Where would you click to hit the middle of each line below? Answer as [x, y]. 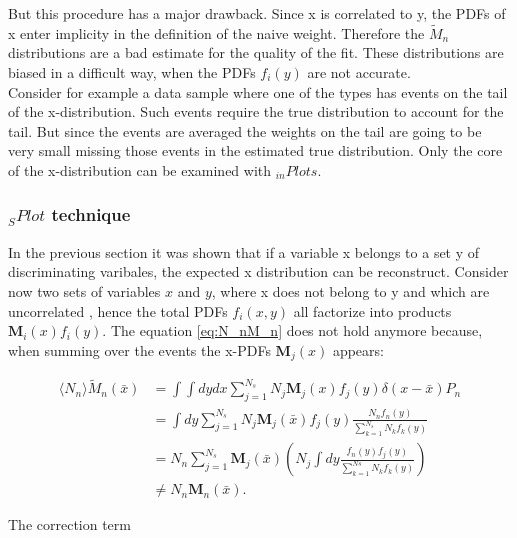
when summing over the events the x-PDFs [139, 349]
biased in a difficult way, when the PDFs [132, 72]
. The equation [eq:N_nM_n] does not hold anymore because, [292, 330]
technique [91, 214]
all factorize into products [372, 310]
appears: [358, 349]
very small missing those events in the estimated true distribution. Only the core [255, 150]
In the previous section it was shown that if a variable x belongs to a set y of [244, 251]
